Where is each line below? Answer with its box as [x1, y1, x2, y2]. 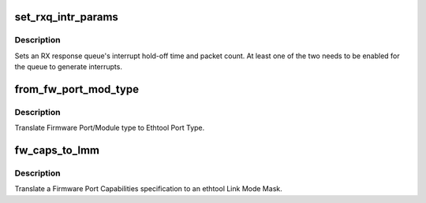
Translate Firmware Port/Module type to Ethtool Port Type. [14, 123, 205, 133]
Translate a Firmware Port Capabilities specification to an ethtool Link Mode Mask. [14, 184, 283, 194]
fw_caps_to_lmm [14, 144, 100, 157]
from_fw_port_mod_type [14, 83, 140, 96]
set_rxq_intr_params [14, 10, 118, 24]
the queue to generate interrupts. [14, 62, 122, 72]
